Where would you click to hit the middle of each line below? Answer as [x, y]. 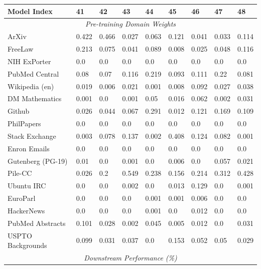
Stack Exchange [32, 136]
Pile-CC [20, 173]
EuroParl [22, 198]
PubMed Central [33, 73]
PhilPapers [24, 123]
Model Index [30, 11]
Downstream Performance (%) [130, 258]
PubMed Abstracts [37, 223]
